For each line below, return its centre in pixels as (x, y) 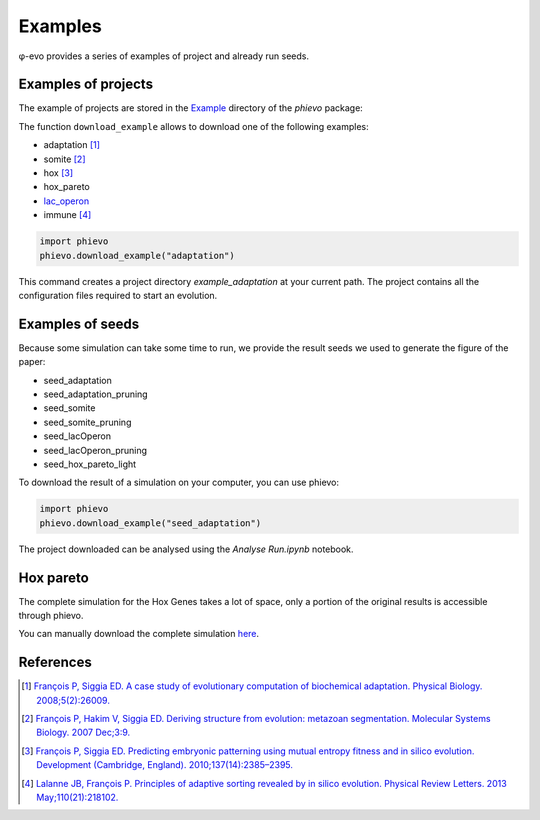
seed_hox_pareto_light (90, 464)
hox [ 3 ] (58, 173)
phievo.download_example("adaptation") (137, 255)
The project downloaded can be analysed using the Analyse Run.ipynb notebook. (186, 549)
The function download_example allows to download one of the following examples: (193, 126)
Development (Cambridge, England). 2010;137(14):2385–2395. (165, 765)
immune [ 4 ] (67, 215)
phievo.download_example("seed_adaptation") (150, 523)
